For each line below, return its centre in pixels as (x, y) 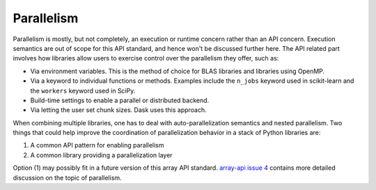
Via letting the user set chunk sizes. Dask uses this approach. (118, 110)
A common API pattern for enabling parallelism (97, 145)
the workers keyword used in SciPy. (83, 90)
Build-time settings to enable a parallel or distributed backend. (120, 100)
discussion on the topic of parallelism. (67, 177)
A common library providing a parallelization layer (102, 155)
